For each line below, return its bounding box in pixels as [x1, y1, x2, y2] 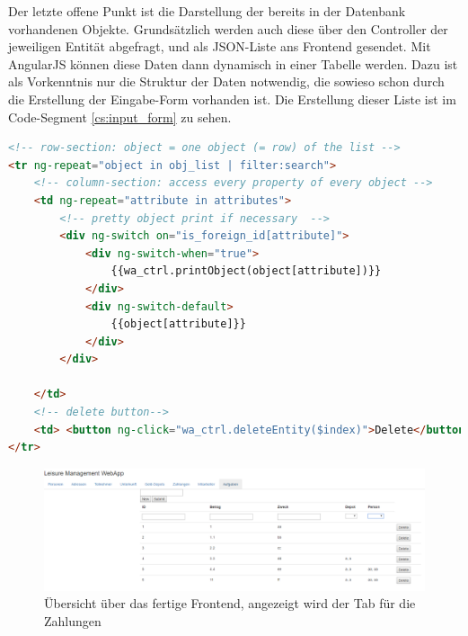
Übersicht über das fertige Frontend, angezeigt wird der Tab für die [44, 594, 416, 613]
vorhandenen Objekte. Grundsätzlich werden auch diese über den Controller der [8, 19, 448, 38]
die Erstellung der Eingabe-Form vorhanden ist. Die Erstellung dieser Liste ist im [8, 89, 456, 108]
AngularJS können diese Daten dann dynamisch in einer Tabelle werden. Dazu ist [8, 54, 458, 73]
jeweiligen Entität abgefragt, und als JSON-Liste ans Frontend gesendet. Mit [8, 37, 431, 56]
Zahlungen [44, 611, 102, 630]
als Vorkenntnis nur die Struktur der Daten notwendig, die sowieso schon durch [8, 72, 445, 91]
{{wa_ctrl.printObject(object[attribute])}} [110, 264, 382, 278]
